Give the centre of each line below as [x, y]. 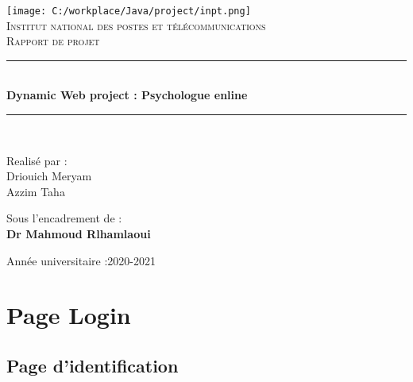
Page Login [69, 315]
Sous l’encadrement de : [64, 218]
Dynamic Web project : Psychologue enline [127, 95]
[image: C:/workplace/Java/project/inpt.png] [129, 11]
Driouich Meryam [49, 176]
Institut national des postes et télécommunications [136, 25]
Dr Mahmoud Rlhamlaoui [79, 233]
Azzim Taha [36, 191]
